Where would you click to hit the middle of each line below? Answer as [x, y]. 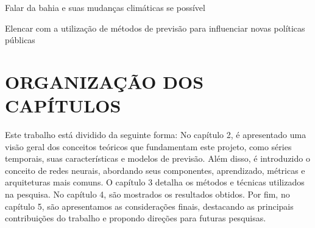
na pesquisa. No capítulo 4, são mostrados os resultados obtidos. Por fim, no [147, 194]
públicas [20, 40]
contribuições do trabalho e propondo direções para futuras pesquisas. [136, 218]
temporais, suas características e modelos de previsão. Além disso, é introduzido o [157, 158]
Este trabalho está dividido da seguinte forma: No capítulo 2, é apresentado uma [156, 135]
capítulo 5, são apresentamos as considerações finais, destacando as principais [149, 206]
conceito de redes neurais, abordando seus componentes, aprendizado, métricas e [155, 170]
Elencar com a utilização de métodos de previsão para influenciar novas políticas [155, 28]
